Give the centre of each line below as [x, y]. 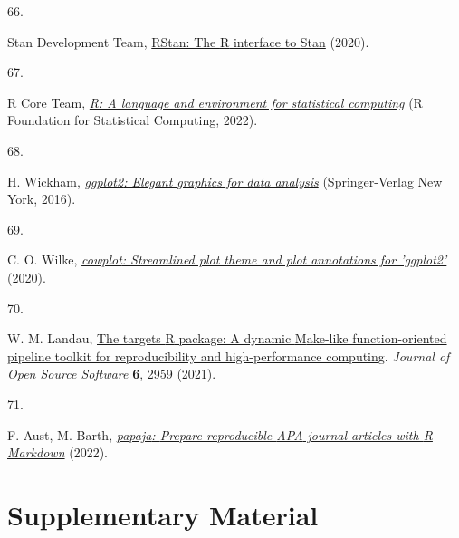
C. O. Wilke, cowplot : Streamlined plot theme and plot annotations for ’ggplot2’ [227, 259]
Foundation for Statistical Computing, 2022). [133, 120]
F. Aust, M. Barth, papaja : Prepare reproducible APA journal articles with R [220, 434]
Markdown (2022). [57, 452]
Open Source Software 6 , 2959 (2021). [112, 374]
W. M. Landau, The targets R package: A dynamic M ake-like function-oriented [227, 338]
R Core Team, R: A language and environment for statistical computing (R [215, 102]
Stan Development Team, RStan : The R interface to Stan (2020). [188, 41]
